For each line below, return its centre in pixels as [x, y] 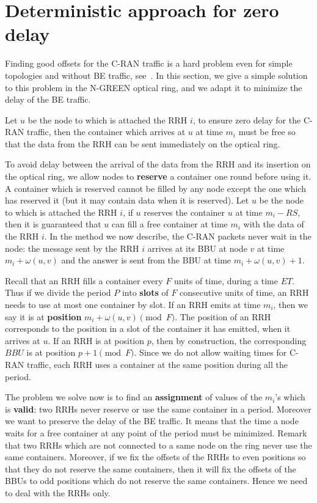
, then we [290, 304]
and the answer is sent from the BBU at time [146, 260]
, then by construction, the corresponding [229, 340]
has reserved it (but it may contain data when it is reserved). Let [127, 200]
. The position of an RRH [223, 316]
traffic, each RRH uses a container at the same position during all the [157, 364]
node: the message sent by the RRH [72, 248]
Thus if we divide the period [58, 292]
